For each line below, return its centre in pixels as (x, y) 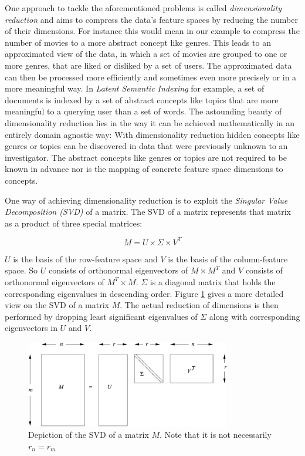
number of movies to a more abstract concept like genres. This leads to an (138, 42)
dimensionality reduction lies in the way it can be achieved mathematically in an (150, 122)
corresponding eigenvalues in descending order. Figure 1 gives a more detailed (144, 293)
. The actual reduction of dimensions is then (199, 305)
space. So (21, 270)
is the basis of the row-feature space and (85, 259)
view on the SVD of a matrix (57, 305)
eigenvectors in (31, 328)
